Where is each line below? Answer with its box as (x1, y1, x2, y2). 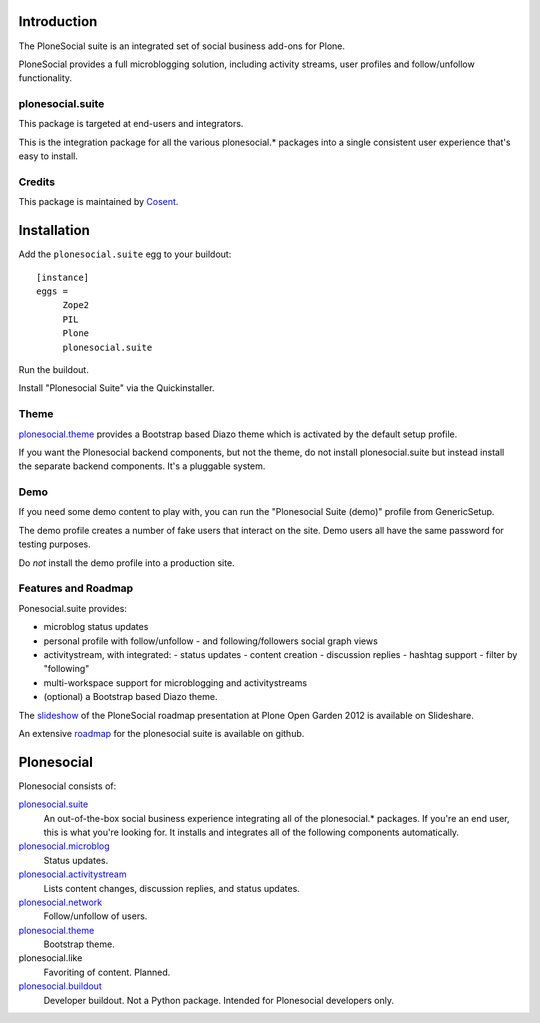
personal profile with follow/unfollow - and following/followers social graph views (43, 635, 379, 647)
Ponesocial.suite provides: (18, 602, 127, 614)
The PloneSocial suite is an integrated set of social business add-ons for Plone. (18, 40, 345, 52)
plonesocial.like (18, 952, 83, 964)
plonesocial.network (18, 896, 103, 908)
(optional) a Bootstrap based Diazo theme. (43, 691, 218, 703)
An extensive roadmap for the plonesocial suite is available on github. (18, 727, 305, 739)
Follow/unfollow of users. (43, 910, 148, 922)
